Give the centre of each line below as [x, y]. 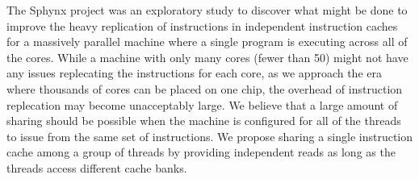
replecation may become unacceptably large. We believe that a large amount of [202, 104]
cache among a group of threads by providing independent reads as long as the [201, 152]
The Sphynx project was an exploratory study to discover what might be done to [207, 10]
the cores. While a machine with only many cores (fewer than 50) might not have [207, 57]
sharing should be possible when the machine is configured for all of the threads [204, 121]
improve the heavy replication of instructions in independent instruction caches [202, 25]
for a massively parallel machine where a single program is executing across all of [207, 42]
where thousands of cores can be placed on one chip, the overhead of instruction [205, 88]
